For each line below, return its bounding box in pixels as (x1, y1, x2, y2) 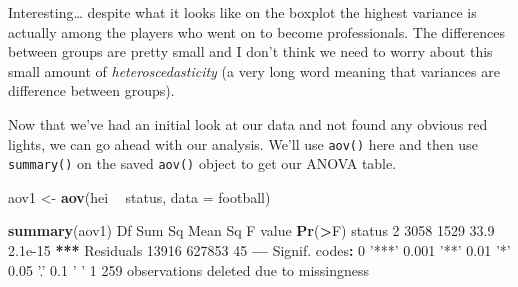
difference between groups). (8, 80, 175, 101)
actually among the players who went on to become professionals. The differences (8, 21, 506, 42)
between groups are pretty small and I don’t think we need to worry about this (8, 41, 493, 62)
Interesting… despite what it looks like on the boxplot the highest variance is (8, 2, 477, 22)
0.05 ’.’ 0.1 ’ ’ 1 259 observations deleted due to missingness (8, 259, 370, 280)
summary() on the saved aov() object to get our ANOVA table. (8, 153, 397, 174)
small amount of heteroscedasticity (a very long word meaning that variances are (8, 60, 500, 81)
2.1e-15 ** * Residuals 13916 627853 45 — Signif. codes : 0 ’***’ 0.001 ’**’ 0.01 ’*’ (8, 240, 511, 261)
